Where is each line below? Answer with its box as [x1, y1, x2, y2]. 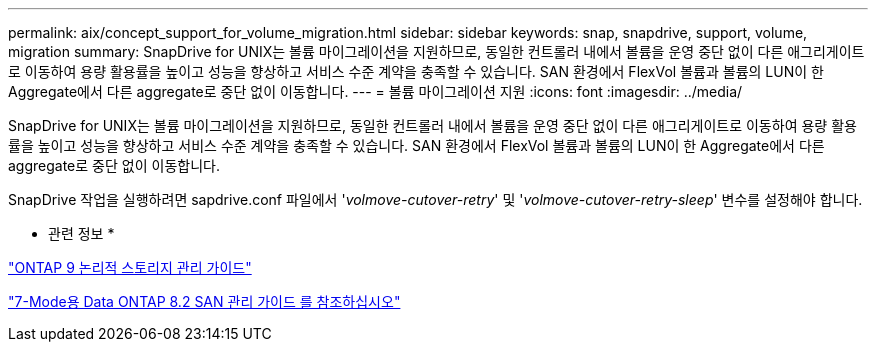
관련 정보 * [48, 225, 115, 242]
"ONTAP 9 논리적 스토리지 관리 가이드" [8, 259, 252, 276]
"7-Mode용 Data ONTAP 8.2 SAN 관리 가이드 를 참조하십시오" [8, 293, 401, 310]
